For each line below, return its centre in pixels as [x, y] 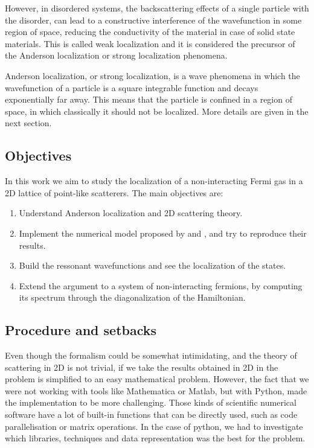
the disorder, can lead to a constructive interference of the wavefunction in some [153, 20]
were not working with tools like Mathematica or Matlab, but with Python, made [156, 390]
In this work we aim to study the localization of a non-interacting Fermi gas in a [154, 181]
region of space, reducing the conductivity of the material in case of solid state [150, 32]
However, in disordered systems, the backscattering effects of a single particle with [157, 8]
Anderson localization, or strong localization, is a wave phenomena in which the [152, 75]
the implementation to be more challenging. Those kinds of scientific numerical [151, 402]
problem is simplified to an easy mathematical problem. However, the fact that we [157, 379]
